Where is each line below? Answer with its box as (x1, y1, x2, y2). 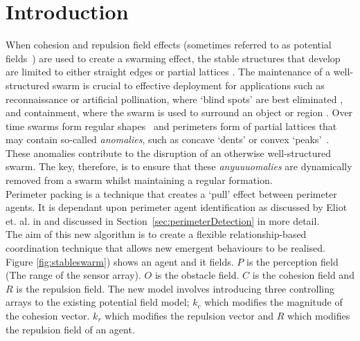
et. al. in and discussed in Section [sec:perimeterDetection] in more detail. (6, 213, 320, 228)
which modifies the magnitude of (204, 295, 343, 309)
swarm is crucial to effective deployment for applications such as (52, 77, 325, 92)
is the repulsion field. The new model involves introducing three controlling (16, 281, 334, 295)
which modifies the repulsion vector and (105, 308, 273, 322)
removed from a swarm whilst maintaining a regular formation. (6, 173, 273, 187)
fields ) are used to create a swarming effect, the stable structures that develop (6, 50, 341, 65)
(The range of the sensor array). (6, 268, 141, 282)
